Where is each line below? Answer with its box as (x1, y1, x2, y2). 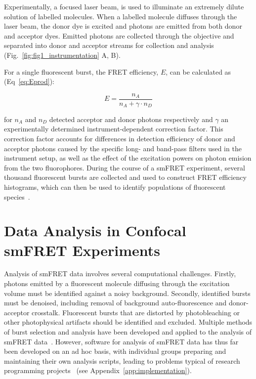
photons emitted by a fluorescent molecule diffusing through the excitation (4, 278, 230, 289)
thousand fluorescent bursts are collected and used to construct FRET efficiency (4, 172, 247, 182)
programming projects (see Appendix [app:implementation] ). (4, 365, 192, 376)
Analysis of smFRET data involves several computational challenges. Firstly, (4, 268, 236, 279)
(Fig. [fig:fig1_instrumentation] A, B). (4, 49, 121, 60)
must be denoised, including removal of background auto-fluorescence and (4, 297, 227, 308)
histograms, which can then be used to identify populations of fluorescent (4, 181, 226, 192)
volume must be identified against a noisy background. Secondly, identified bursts (4, 288, 251, 298)
